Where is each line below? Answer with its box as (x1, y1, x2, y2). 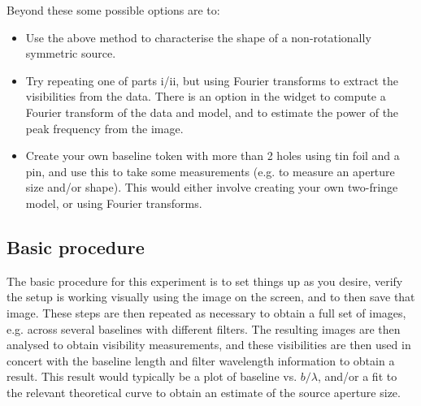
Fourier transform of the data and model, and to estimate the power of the (25, 103, 399, 120)
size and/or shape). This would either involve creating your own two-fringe (25, 179, 398, 196)
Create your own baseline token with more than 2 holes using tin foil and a (25, 147, 400, 164)
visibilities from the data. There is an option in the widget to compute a (25, 88, 386, 105)
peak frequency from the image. (25, 119, 184, 136)
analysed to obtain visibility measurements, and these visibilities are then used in (7, 336, 411, 353)
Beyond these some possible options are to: (7, 2, 220, 18)
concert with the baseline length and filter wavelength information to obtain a (7, 352, 395, 369)
